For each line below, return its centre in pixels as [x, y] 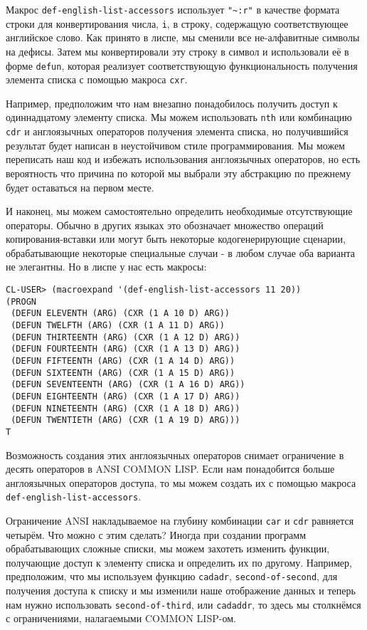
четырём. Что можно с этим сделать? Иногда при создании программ [156, 534]
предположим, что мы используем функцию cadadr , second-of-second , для [172, 576]
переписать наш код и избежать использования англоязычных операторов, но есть [183, 159]
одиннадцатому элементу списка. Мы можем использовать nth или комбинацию [179, 117]
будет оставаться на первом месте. [80, 187]
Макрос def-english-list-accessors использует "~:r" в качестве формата [173, 9]
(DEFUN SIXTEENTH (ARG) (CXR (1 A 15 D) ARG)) [123, 373]
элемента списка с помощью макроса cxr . [97, 79]
